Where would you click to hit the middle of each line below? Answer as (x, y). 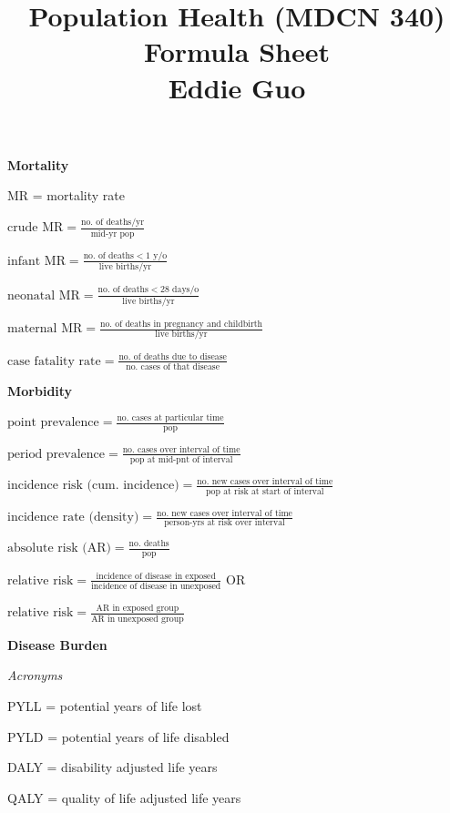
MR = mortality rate (66, 195)
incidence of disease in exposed (156, 576)
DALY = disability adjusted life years (112, 767)
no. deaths (149, 544)
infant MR (36, 261)
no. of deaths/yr (112, 222)
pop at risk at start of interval (265, 491)
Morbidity (40, 391)
